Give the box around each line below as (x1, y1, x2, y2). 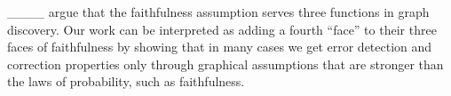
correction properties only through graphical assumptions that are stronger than (7, 54, 444, 73)
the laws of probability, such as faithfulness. (7, 72, 245, 91)
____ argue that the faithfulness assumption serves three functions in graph (7, 3, 430, 20)
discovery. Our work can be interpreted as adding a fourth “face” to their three (7, 20, 437, 38)
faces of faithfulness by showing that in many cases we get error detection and (7, 37, 432, 56)
